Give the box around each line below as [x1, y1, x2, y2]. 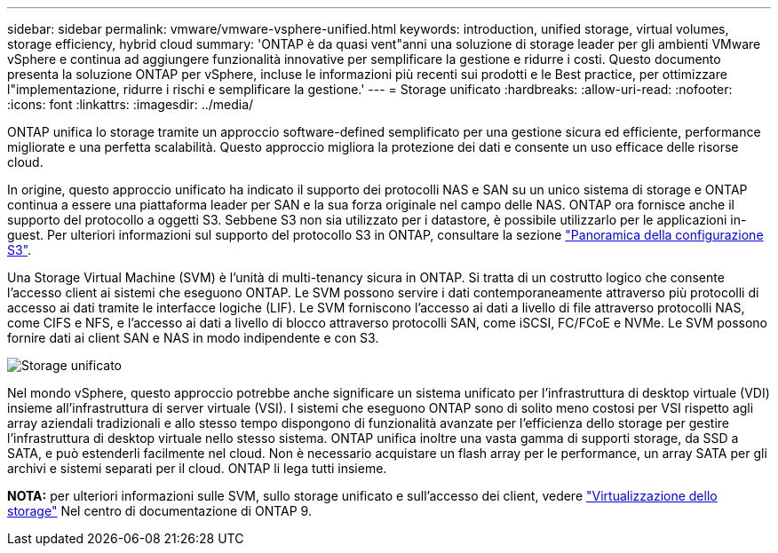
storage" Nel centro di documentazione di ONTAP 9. [7, 503, 312, 518]
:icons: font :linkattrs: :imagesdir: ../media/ [7, 97, 254, 112]
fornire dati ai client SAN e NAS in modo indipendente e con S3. [7, 330, 379, 345]
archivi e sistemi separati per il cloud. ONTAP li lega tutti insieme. [7, 461, 387, 476]
